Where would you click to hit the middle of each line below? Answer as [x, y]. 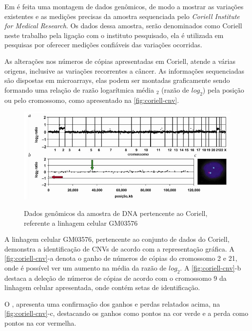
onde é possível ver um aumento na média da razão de [86, 267]
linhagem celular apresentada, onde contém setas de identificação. [102, 287]
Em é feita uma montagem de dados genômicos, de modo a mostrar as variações [124, 6]
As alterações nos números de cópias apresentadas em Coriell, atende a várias [120, 61]
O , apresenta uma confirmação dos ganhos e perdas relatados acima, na [112, 303]
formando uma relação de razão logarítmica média [79, 89]
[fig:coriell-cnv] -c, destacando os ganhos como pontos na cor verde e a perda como [126, 313]
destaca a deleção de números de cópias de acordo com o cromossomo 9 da [116, 278]
